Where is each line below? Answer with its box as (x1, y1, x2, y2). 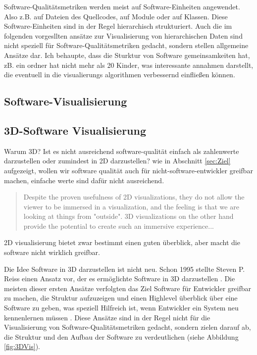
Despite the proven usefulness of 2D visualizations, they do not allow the (23, 192, 245, 202)
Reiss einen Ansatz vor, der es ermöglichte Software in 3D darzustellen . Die (4, 273, 235, 284)
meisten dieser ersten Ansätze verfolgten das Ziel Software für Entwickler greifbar (4, 283, 252, 293)
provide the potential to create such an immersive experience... (23, 220, 214, 231)
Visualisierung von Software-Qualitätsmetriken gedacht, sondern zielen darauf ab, (4, 322, 251, 332)
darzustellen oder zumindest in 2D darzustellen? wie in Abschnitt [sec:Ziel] (4, 155, 231, 166)
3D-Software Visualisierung (4, 122, 147, 138)
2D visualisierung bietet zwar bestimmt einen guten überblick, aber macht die (4, 237, 240, 248)
